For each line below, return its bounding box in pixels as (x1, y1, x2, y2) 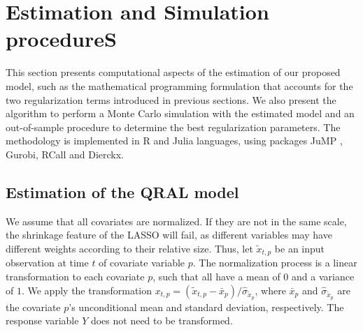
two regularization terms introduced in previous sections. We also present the (6, 92, 336, 107)
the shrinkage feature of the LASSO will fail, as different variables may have (6, 227, 332, 242)
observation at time (6, 255, 89, 270)
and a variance (292, 269, 355, 283)
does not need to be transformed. (90, 313, 233, 328)
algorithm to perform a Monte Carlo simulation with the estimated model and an (6, 106, 355, 121)
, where (255, 282, 286, 297)
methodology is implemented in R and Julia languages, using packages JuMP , (6, 133, 343, 148)
